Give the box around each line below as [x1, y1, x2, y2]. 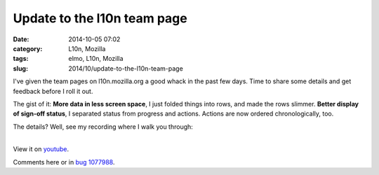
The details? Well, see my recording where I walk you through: [13, 122, 193, 131]
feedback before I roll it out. [13, 87, 93, 95]
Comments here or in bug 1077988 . [13, 157, 115, 166]
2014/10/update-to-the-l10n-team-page [68, 64, 184, 73]
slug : [13, 64, 28, 73]
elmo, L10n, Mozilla [68, 55, 124, 63]
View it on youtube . [13, 145, 69, 153]
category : [13, 44, 43, 52]
